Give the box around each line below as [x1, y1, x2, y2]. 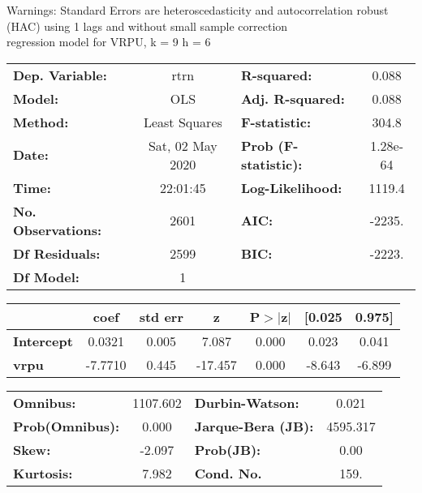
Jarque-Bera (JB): [194, 416, 314, 435]
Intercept [13, 331, 73, 350]
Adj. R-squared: [240, 88, 345, 108]
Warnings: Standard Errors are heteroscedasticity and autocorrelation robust [6, 2, 389, 18]
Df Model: [13, 267, 80, 286]
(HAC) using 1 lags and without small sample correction [6, 17, 288, 34]
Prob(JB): [194, 439, 261, 459]
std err [139, 307, 183, 326]
